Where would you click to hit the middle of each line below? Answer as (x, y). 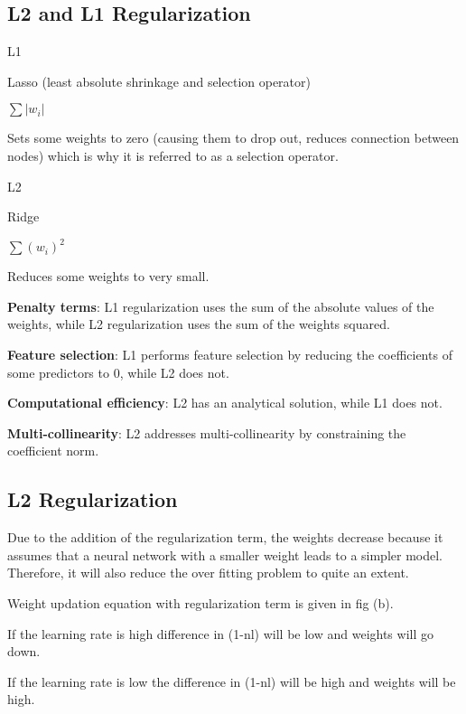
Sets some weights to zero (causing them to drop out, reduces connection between (233, 138)
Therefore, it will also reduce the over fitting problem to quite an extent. (208, 573)
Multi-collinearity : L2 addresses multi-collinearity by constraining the (207, 432)
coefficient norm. (53, 451)
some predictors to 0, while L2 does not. (118, 372)
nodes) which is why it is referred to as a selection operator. (173, 155)
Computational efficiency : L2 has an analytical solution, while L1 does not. (225, 403)
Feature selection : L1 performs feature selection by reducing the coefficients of (230, 355)
